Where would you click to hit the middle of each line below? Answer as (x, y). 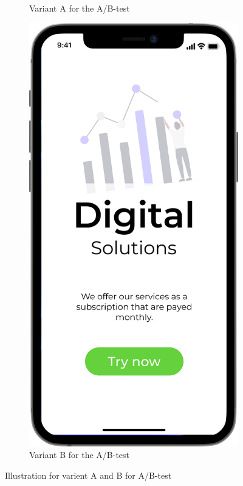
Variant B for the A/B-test (80, 455)
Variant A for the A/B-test (80, 8)
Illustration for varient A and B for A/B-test (88, 475)
